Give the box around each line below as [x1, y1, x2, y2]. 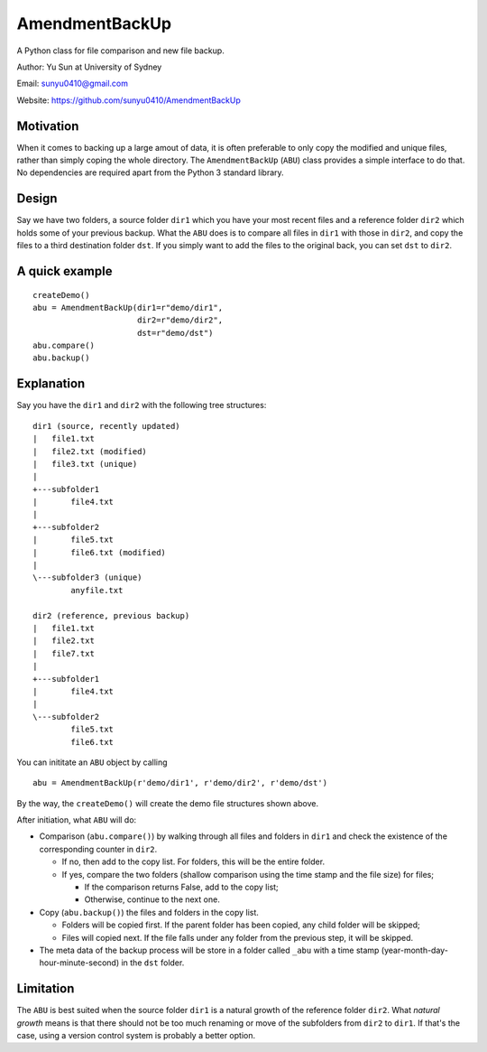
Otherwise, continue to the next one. [84, 894, 220, 905]
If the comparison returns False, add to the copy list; [84, 881, 279, 893]
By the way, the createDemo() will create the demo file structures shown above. [16, 797, 319, 808]
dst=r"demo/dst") [136, 328, 214, 338]
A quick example [16, 263, 113, 279]
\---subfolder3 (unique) [32, 573, 142, 582]
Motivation [16, 118, 79, 134]
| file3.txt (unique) [32, 459, 138, 469]
